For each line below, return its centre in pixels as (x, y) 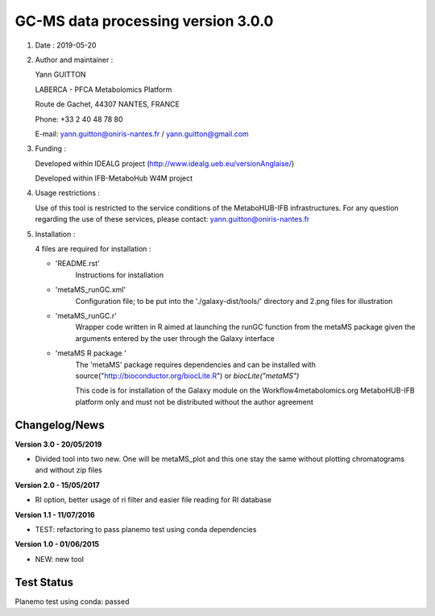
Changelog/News (60, 425)
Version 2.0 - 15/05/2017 (57, 485)
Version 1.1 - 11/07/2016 (55, 514)
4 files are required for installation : (93, 249)
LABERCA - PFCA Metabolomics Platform (104, 89)
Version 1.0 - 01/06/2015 (57, 544)
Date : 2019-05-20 (66, 45)
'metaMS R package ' (91, 353)
